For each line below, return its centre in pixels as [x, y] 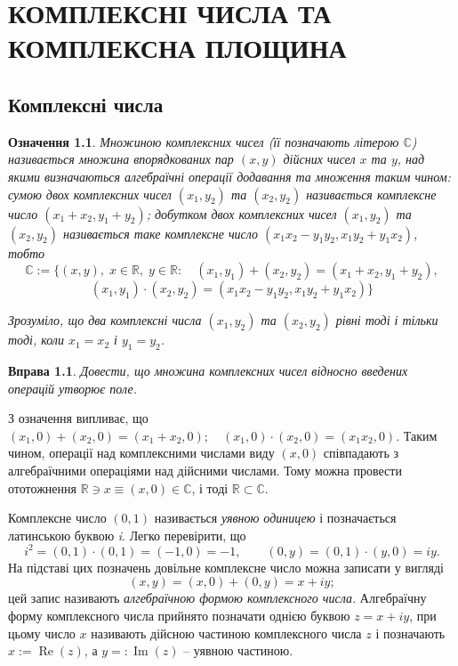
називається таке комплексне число [161, 233]
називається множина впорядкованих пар [121, 159]
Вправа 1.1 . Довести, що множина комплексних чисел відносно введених [208, 370]
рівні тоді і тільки [387, 320]
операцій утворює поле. [72, 388]
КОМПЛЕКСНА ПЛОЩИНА [177, 48]
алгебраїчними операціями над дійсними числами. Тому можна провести [205, 470]
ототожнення [42, 487]
